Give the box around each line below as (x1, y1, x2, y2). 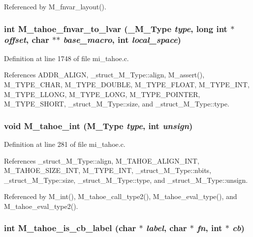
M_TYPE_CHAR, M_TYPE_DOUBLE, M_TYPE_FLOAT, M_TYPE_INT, (4, 79, 250, 89)
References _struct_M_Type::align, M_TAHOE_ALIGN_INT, (4, 155, 199, 166)
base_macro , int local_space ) (63, 34, 181, 46)
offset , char (4, 34, 49, 46)
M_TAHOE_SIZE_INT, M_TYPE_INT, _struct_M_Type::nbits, (4, 165, 212, 175)
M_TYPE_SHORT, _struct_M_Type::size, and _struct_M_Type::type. (4, 99, 229, 109)
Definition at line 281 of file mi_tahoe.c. (4, 138, 126, 149)
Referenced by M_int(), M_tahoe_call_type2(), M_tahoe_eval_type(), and (4, 191, 237, 202)
